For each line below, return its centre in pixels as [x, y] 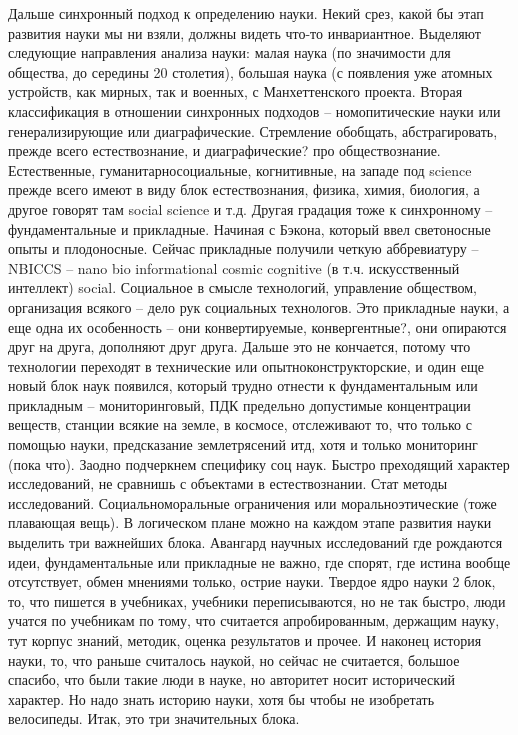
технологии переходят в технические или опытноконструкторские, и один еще [246, 365]
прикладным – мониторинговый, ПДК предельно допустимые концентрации [239, 404]
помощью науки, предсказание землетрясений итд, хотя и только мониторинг [243, 444]
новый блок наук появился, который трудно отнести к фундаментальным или [243, 385]
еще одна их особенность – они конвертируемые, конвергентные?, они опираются [257, 326]
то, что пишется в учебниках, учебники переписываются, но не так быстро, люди [257, 600]
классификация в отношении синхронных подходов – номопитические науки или [254, 110]
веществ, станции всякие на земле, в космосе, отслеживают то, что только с [240, 424]
